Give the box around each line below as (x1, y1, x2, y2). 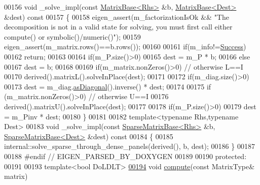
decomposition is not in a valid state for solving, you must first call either (4, 21, 233, 32)
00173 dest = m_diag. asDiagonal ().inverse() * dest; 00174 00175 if (4, 81, 211, 91)
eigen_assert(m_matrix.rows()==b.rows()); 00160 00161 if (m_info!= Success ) (4, 41, 246, 52)
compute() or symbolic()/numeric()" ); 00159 (4, 31, 141, 42)
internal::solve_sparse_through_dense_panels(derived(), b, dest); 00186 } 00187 (4, 141, 255, 151)
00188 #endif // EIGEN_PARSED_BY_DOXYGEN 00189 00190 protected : (4, 150, 247, 161)
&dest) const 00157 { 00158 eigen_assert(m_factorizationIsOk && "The (4, 11, 229, 22)
